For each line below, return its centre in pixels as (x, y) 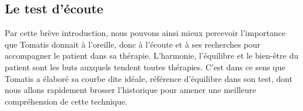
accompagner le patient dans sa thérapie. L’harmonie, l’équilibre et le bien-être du (151, 55)
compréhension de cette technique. (66, 101)
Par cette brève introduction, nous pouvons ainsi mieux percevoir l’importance (145, 33)
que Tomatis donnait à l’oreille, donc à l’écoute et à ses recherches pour (133, 44)
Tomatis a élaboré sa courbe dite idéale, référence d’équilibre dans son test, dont (149, 78)
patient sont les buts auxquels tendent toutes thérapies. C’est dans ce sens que (145, 67)
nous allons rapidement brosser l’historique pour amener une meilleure (130, 90)
